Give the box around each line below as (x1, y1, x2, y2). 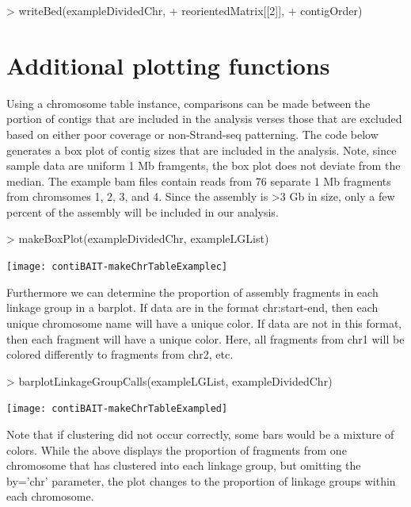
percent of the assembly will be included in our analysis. (6, 203, 279, 220)
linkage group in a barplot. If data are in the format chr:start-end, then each (6, 299, 379, 316)
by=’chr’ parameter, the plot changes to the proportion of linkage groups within (6, 472, 396, 489)
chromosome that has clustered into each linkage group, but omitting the (6, 457, 361, 474)
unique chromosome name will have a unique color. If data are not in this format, (6, 314, 402, 331)
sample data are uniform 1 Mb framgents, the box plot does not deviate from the (6, 157, 401, 174)
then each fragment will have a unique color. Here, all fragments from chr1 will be (6, 330, 405, 347)
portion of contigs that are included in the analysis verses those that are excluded (6, 110, 402, 127)
